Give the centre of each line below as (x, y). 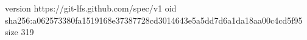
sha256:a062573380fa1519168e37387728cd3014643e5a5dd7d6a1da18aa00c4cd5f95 (154, 20)
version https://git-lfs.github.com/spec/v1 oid (91, 8)
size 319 (19, 32)
